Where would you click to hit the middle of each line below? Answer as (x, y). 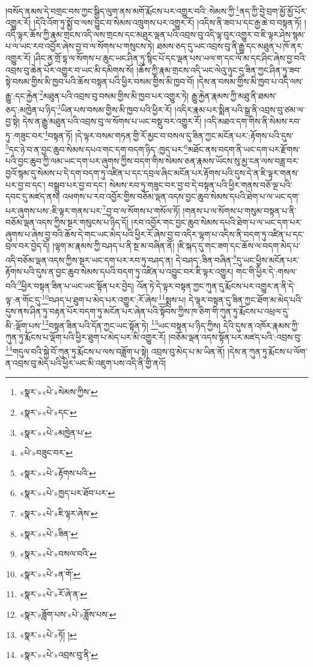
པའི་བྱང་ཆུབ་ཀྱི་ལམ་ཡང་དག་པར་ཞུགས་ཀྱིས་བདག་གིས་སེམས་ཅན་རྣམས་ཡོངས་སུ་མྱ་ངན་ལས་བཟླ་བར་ (152, 161)
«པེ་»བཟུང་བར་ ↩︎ (46, 453)
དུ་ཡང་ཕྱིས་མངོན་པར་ (268, 260)
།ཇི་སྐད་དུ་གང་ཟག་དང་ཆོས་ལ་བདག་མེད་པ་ (239, 246)
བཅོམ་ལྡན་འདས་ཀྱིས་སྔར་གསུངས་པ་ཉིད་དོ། (67, 222)
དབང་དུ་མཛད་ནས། (33, 196)
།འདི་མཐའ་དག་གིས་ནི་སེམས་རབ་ (253, 121)
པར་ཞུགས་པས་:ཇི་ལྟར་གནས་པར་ (54, 210)
